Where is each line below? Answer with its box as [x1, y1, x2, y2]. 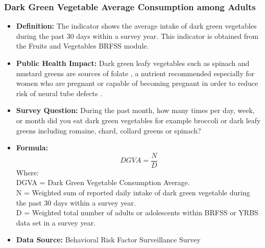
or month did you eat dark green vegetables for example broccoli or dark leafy [16, 115, 261, 125]
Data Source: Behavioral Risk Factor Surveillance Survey [16, 234, 201, 245]
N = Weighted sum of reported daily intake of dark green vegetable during [16, 187, 250, 197]
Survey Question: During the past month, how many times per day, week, [16, 105, 255, 116]
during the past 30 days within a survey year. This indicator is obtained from [16, 30, 259, 41]
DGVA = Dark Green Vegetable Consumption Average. [16, 177, 190, 188]
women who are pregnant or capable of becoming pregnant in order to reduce [16, 78, 258, 88]
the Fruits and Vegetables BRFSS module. [16, 40, 149, 51]
